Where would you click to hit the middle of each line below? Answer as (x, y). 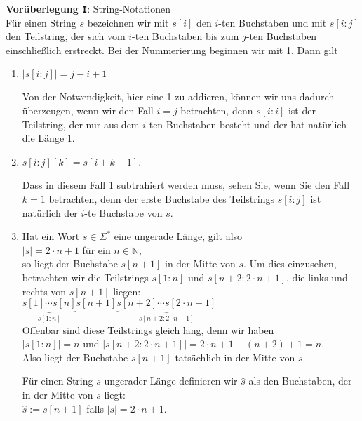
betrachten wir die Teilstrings (85, 277)
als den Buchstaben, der (300, 381)
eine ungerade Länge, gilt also (178, 236)
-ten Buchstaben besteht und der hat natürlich (246, 124)
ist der (302, 111)
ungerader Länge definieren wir (171, 381)
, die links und (317, 277)
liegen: (127, 291)
